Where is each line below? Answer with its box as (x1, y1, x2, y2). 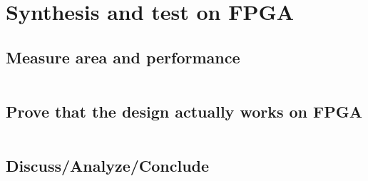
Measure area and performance (6, 46, 240, 68)
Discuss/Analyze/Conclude (6, 155, 210, 177)
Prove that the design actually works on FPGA (6, 100, 363, 122)
